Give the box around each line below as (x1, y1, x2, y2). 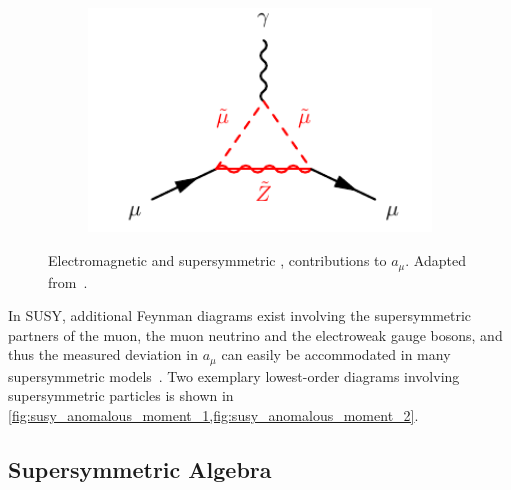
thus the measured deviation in (8, 344, 198, 365)
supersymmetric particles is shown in (8, 385, 234, 406)
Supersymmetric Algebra (8, 453, 272, 484)
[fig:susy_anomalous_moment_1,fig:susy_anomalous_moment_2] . (8, 404, 419, 425)
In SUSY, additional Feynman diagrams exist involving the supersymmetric (8, 305, 472, 326)
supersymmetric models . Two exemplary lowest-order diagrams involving (8, 365, 460, 386)
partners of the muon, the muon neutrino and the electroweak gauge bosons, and (8, 324, 503, 345)
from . (48, 271, 88, 292)
